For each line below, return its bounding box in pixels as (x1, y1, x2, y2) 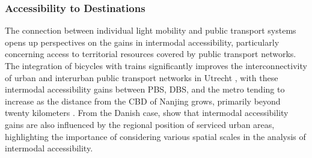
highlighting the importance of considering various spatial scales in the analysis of (5, 130, 306, 142)
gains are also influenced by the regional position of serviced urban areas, (5, 118, 275, 130)
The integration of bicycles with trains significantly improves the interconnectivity (5, 59, 307, 71)
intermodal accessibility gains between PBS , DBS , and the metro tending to (5, 83, 285, 96)
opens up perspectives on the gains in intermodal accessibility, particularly (5, 35, 280, 48)
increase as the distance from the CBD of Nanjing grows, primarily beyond (5, 94, 281, 107)
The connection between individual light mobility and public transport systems (5, 24, 296, 37)
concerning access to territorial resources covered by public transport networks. (5, 47, 296, 60)
